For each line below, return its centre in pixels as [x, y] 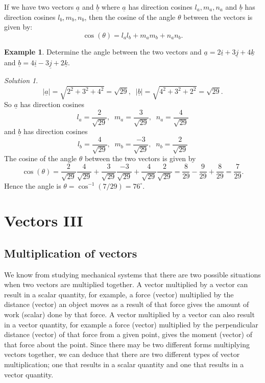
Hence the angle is [33, 185]
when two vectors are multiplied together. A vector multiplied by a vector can [126, 284]
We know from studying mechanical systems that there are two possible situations [132, 274]
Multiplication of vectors [71, 253]
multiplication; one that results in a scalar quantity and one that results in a [124, 364]
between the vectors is [218, 17]
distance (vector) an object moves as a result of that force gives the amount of [127, 304]
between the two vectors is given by [140, 158]
